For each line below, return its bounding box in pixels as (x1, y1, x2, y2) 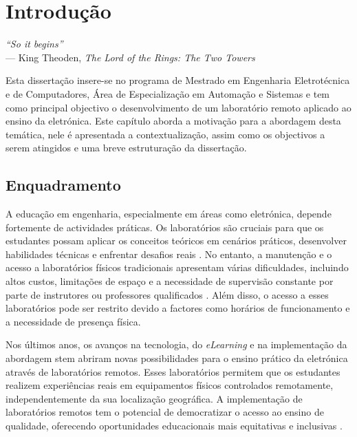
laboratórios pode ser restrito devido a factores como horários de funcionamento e (6, 301, 350, 315)
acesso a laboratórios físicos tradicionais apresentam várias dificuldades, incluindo (6, 260, 349, 275)
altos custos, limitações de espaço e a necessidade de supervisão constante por (6, 274, 334, 288)
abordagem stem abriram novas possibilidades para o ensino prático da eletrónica (6, 351, 348, 365)
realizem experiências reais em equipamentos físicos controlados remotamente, (6, 378, 334, 392)
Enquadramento (6, 174, 121, 195)
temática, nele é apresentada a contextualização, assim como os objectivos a (6, 127, 325, 141)
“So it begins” (6, 36, 63, 51)
